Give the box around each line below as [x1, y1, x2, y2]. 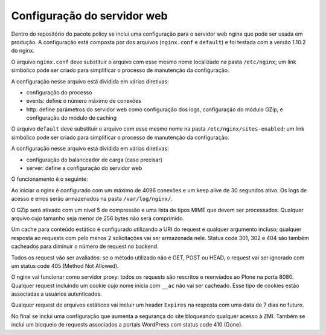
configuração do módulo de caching [26, 114, 117, 122]
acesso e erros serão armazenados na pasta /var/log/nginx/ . [11, 195, 173, 203]
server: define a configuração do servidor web [26, 164, 142, 172]
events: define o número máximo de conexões [26, 97, 142, 105]
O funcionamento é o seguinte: [11, 175, 88, 183]
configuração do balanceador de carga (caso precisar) [26, 156, 163, 163]
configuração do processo [26, 88, 92, 96]
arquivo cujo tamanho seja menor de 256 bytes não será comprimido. [11, 215, 184, 222]
